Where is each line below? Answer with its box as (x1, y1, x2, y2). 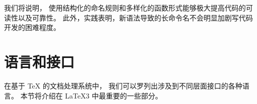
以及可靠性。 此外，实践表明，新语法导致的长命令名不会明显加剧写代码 (18, 12, 253, 22)
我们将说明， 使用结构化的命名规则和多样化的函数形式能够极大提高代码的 (4, 2, 246, 12)
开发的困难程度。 (4, 22, 60, 32)
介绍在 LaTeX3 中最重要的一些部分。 (41, 90, 162, 100)
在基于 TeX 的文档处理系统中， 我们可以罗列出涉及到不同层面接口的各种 (4, 80, 242, 90)
